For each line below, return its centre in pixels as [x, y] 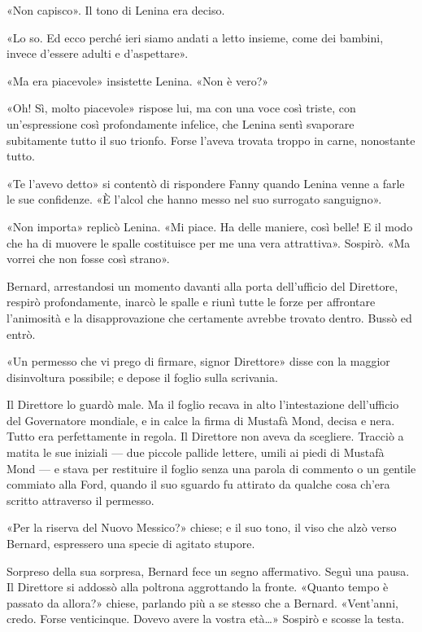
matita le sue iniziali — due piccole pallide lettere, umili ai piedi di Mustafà [196, 452]
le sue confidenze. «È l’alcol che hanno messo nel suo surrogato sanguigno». [194, 199]
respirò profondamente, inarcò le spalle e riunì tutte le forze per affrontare [191, 302]
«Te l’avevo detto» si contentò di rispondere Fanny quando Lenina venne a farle [206, 183]
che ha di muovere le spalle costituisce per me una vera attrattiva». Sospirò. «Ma [209, 242]
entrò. [21, 334]
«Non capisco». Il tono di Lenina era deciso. [116, 10]
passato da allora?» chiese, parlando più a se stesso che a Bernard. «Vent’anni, [202, 602]
